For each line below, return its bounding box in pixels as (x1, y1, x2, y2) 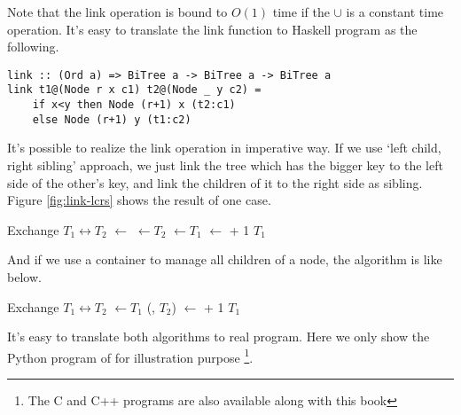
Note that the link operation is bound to (7, 3, 228, 20)
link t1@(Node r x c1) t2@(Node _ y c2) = (7, 83, 262, 97)
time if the (272, 3, 330, 20)
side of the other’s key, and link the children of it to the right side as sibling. (7, 173, 423, 192)
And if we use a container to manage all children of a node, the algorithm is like (7, 250, 442, 269)
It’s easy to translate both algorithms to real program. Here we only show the (7, 327, 430, 346)
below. (7, 267, 42, 286)
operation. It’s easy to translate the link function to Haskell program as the (7, 20, 418, 38)
